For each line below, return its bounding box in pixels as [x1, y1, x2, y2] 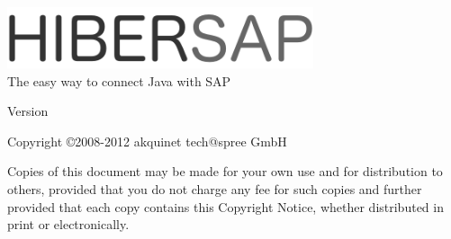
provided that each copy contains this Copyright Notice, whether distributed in [7, 197, 444, 216]
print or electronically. [7, 215, 130, 234]
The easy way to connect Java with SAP [7, 71, 231, 90]
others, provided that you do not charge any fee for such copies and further [7, 180, 422, 198]
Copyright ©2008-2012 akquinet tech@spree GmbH [7, 131, 287, 150]
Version [7, 102, 49, 120]
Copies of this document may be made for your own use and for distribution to [7, 162, 443, 181]
